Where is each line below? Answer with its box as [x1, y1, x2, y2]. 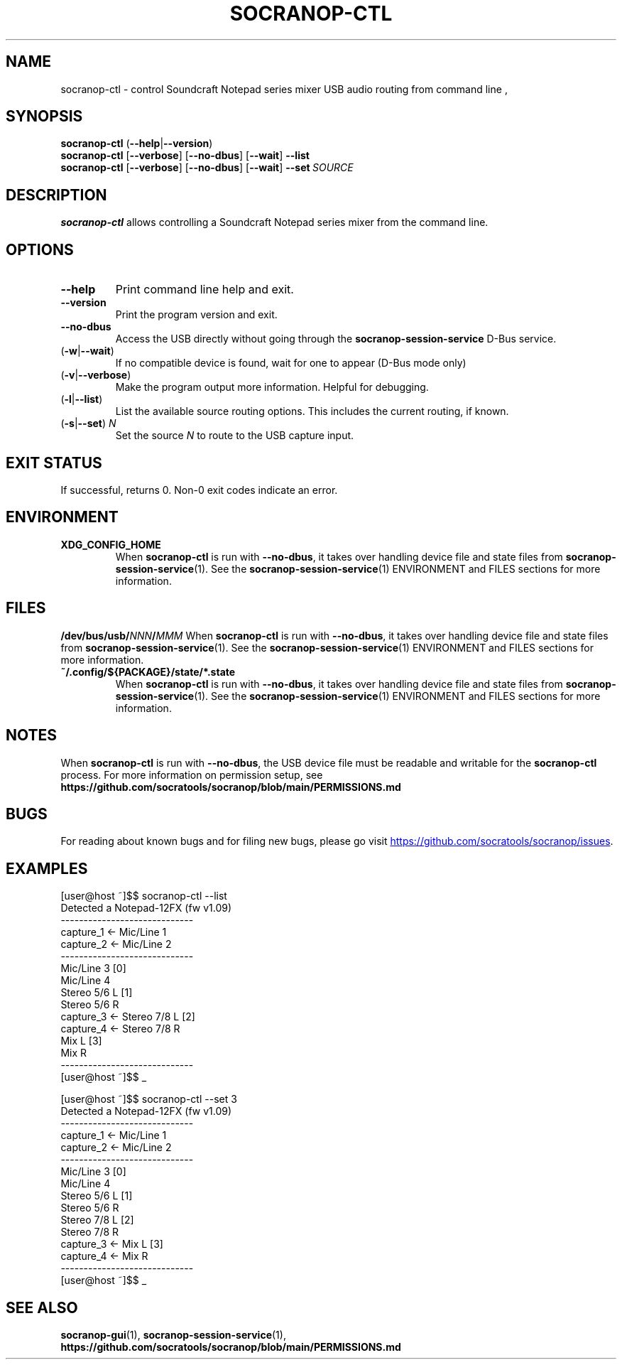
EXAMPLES [6, 859, 88, 878]
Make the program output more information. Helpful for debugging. [115, 381, 429, 394]
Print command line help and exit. [115, 282, 294, 297]
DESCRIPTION [6, 185, 107, 204]
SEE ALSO [6, 1298, 78, 1317]
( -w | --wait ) [60, 345, 114, 357]
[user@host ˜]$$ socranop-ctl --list [60, 890, 227, 902]
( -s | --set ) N [60, 417, 116, 430]
